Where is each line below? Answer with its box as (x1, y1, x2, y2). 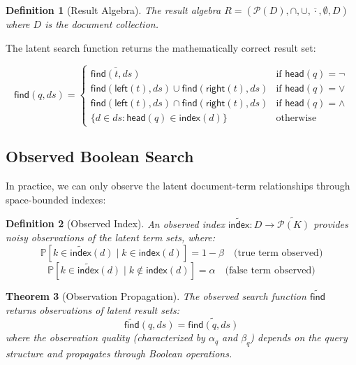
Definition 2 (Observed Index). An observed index (6, 216, 225, 231)
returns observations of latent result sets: (6, 302, 180, 317)
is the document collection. (45, 17, 158, 31)
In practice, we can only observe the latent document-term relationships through (6, 178, 350, 193)
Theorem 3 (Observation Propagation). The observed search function (6, 289, 306, 303)
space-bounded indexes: (6, 192, 106, 206)
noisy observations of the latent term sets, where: (6, 230, 216, 245)
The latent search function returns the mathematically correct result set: (6, 40, 316, 55)
